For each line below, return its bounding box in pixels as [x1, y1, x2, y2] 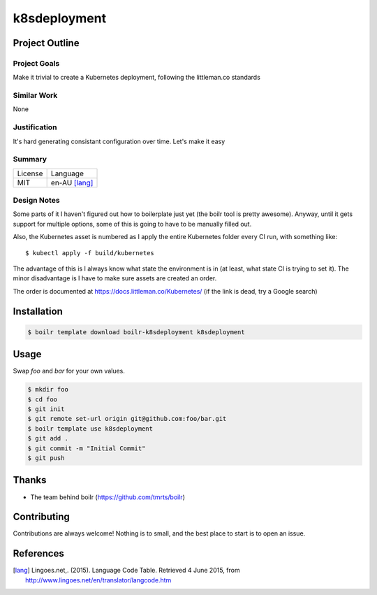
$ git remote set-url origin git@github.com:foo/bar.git [27, 415, 227, 423]
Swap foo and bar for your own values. [13, 367, 125, 375]
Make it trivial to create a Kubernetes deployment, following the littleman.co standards [13, 73, 261, 82]
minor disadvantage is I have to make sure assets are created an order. [13, 274, 217, 282]
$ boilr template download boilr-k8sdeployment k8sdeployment [27, 328, 245, 336]
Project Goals [13, 58, 60, 68]
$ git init [27, 406, 65, 413]
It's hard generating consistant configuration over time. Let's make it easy [13, 137, 226, 145]
